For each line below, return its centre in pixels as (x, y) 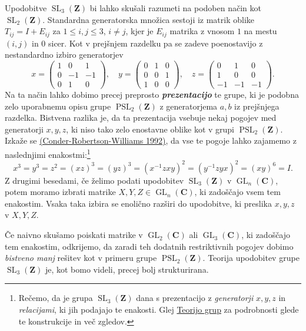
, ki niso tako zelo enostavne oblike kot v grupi (150, 129)
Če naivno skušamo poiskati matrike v (74, 235)
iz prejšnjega (257, 106)
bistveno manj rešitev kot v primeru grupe (81, 258)
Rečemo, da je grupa (56, 298)
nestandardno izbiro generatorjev (64, 54)
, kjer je (139, 31)
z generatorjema (189, 106)
